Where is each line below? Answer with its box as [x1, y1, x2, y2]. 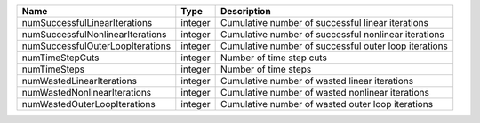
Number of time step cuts [220, 51, 328, 64]
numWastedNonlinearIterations [21, 87, 152, 98]
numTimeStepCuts [21, 51, 100, 64]
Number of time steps [220, 63, 312, 75]
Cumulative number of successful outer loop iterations [220, 40, 449, 52]
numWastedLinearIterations [21, 75, 138, 87]
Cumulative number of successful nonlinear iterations [220, 28, 444, 40]
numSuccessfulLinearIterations [21, 17, 153, 28]
